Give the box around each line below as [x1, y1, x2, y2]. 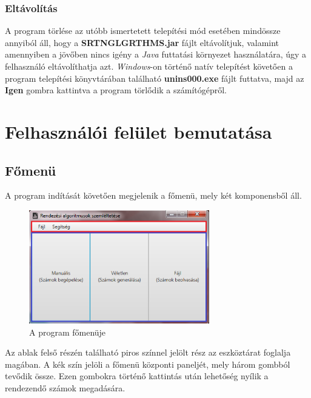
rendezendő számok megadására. [5, 381, 125, 394]
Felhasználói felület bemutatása [5, 119, 272, 144]
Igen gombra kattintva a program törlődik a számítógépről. [5, 84, 227, 96]
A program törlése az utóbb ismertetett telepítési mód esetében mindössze [5, 24, 281, 37]
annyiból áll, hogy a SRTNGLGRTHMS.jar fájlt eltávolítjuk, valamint [5, 36, 279, 48]
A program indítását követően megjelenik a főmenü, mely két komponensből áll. [5, 189, 302, 202]
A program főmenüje [29, 325, 106, 338]
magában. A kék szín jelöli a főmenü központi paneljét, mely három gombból [5, 357, 290, 370]
